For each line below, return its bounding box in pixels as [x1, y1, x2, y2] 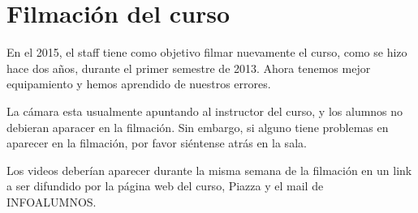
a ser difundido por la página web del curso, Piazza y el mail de [6, 177, 324, 194]
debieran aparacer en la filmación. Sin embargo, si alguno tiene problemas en [6, 118, 389, 135]
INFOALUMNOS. [6, 193, 97, 210]
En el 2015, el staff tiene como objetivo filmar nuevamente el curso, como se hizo [6, 44, 407, 61]
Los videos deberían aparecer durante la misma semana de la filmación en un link [6, 161, 412, 178]
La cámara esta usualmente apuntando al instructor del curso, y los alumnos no [6, 102, 403, 119]
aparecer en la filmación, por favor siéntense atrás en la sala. [6, 134, 307, 151]
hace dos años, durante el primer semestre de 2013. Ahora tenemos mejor [6, 59, 371, 76]
